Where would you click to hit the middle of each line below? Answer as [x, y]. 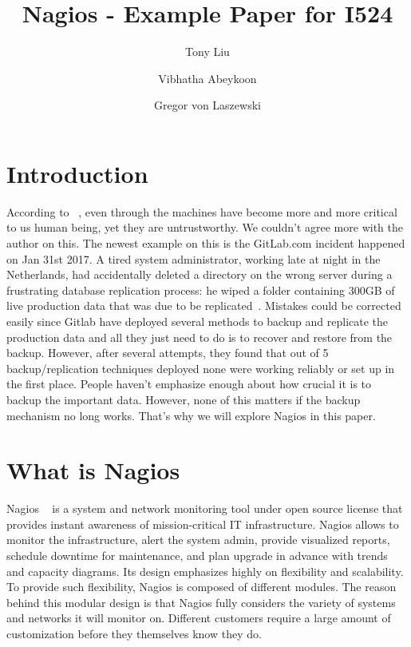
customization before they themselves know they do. [134, 634]
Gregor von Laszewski [207, 105]
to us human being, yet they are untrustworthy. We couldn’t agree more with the [205, 227]
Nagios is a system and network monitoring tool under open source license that [205, 508]
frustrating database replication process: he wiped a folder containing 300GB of [201, 290]
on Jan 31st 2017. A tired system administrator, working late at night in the [194, 258]
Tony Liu [207, 52]
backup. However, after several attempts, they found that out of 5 [168, 353]
